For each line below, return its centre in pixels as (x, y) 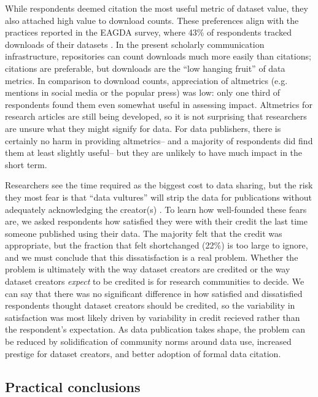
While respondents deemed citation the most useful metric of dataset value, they (157, 8)
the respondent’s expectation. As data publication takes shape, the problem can (155, 329)
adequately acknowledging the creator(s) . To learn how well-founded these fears (156, 209)
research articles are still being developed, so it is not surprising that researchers (156, 116)
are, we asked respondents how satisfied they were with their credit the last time (156, 221)
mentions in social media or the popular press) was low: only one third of (143, 92)
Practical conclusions (73, 386)
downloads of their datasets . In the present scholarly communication (135, 44)
